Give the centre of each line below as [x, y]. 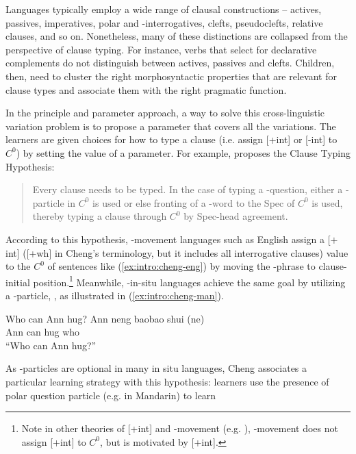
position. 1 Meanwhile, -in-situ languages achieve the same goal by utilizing [189, 281]
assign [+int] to [54, 441]
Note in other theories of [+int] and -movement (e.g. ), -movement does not [180, 428]
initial [18, 282]
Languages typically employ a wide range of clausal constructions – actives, [164, 9]
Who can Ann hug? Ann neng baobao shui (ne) [105, 318]
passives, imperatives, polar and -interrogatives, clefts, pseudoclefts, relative [164, 22]
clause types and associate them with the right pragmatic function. [146, 89]
